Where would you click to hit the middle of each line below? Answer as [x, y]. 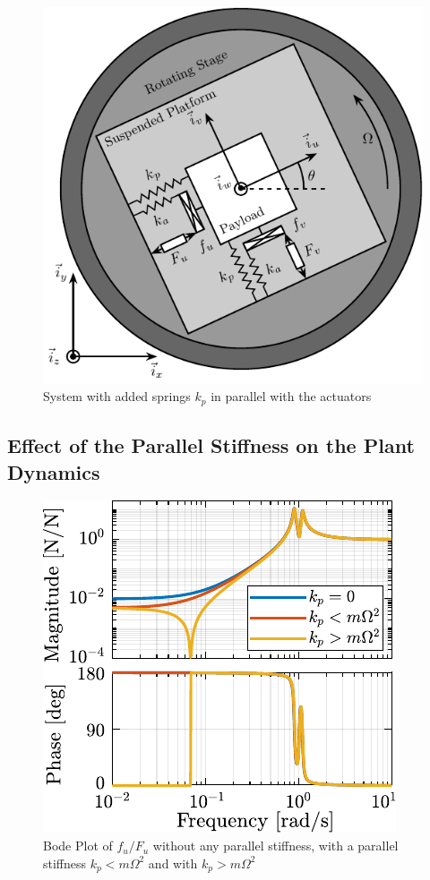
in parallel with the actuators [291, 396]
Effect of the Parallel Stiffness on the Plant [211, 445]
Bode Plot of [78, 846]
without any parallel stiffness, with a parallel [275, 846]
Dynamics [54, 471]
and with [173, 863]
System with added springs [117, 396]
